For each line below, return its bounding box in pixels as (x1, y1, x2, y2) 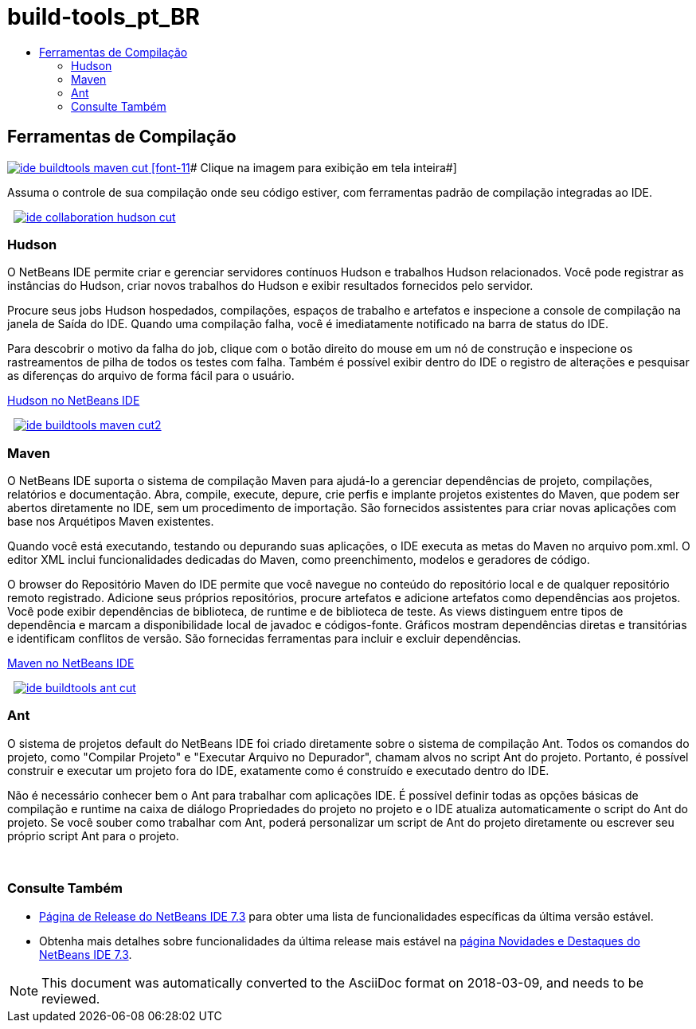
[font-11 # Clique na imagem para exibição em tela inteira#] (151, 160, 457, 174)
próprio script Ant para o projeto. (7, 828, 179, 843)
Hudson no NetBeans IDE (7, 393, 140, 408)
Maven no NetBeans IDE (7, 656, 135, 671)
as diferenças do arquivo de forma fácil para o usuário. (7, 369, 295, 383)
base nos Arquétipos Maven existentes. (7, 514, 214, 529)
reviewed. (41, 990, 100, 1007)
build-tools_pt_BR (7, 3, 200, 30)
